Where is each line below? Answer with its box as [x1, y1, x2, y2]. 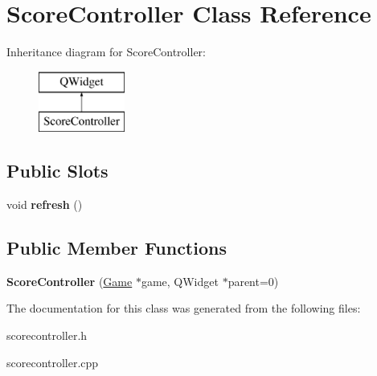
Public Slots [6, 158, 109, 183]
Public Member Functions [6, 235, 227, 260]
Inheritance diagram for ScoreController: [6, 43, 206, 60]
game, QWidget [141, 272, 219, 289]
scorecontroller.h [6, 327, 88, 344]
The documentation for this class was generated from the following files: [6, 300, 361, 317]
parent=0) [227, 272, 279, 289]
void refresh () [6, 196, 83, 213]
